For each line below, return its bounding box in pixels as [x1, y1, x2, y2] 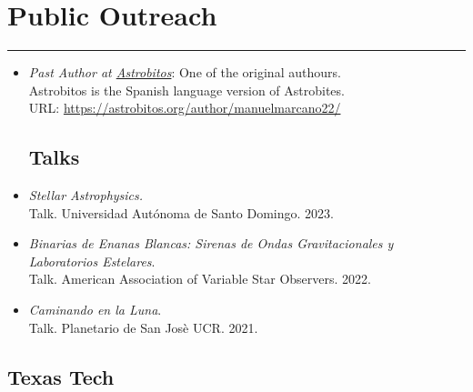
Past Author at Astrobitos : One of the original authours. [28, 63, 341, 82]
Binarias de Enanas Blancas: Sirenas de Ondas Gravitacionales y [28, 234, 394, 253]
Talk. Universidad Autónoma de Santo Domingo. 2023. [28, 203, 334, 222]
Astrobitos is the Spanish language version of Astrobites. [28, 80, 345, 99]
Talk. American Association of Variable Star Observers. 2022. [28, 269, 371, 288]
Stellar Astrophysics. [28, 186, 144, 205]
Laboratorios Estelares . [28, 251, 156, 270]
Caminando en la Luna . [28, 300, 162, 319]
